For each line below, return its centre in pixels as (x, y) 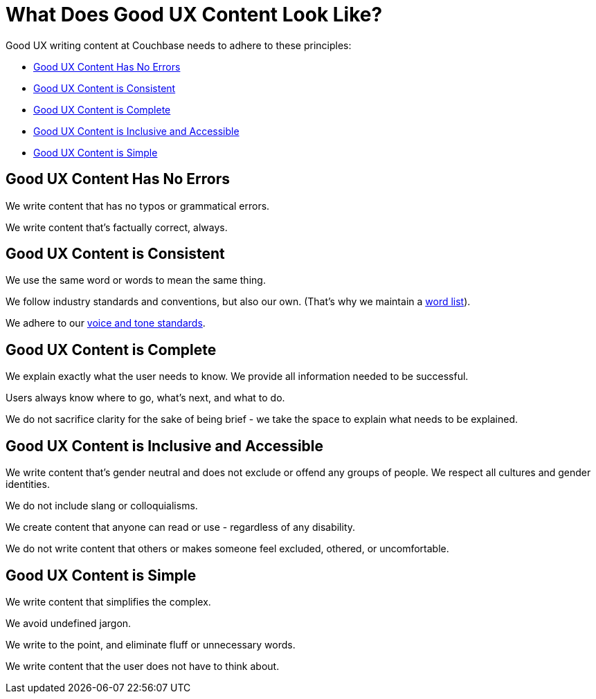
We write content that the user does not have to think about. (143, 666)
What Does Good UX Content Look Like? (194, 15)
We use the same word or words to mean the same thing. (136, 280)
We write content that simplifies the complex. (108, 601)
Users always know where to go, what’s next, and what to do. (145, 398)
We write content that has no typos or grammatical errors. (138, 206)
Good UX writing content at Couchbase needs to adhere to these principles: (179, 45)
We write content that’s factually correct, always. (117, 227)
